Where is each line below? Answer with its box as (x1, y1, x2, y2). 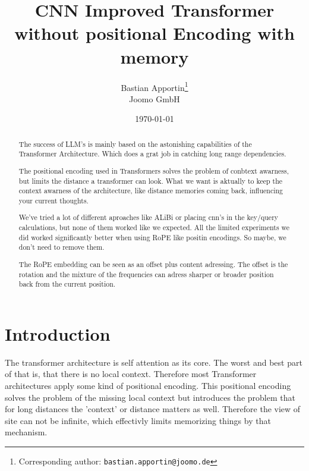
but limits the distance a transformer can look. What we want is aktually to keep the (18, 175, 283, 186)
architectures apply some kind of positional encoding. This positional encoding (5, 379, 291, 392)
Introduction (5, 321, 111, 346)
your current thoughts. (18, 195, 89, 205)
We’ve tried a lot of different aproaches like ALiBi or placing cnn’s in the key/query (18, 212, 279, 222)
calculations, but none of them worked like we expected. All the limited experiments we (18, 222, 290, 233)
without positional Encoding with (14, 21, 295, 45)
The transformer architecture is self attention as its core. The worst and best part (5, 356, 302, 368)
